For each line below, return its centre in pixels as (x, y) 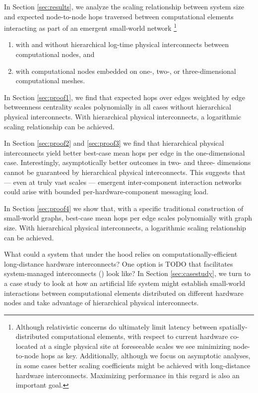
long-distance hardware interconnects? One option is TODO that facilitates (119, 263)
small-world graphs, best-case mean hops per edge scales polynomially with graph (128, 218)
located (27, 346)
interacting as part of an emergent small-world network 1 (91, 27)
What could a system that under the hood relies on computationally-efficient (121, 254)
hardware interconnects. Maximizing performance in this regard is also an (128, 375)
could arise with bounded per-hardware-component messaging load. (106, 192)
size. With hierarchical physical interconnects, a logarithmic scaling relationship (125, 227)
